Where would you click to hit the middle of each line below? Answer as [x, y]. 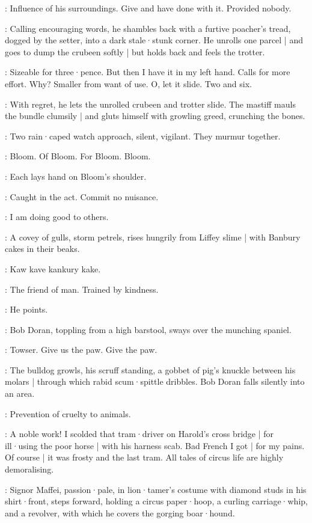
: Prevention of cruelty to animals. [68, 413]
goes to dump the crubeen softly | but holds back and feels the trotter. [135, 51]
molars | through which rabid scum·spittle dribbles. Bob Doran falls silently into [155, 381]
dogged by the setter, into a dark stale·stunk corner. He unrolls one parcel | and [154, 40]
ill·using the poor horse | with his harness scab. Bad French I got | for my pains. [155, 445]
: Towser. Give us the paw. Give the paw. [81, 350]
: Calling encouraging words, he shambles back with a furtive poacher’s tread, [148, 28]
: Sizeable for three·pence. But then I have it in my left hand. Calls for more [148, 72]
